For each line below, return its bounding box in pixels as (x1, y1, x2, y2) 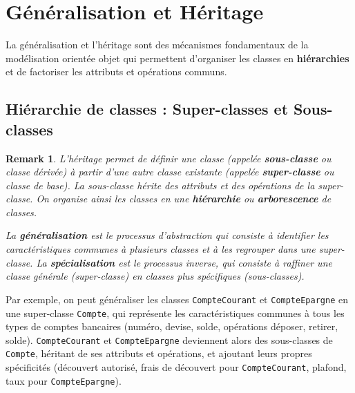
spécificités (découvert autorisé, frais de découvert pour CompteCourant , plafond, (6, 360, 347, 374)
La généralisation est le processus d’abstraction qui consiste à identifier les (6, 228, 329, 242)
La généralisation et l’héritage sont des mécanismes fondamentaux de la (6, 37, 309, 52)
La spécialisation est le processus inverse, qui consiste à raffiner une (36, 255, 332, 269)
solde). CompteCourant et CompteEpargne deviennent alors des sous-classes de (6, 332, 333, 347)
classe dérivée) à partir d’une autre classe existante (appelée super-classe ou (6, 164, 334, 179)
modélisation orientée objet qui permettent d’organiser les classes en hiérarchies (6, 50, 349, 65)
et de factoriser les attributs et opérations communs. (6, 64, 227, 79)
